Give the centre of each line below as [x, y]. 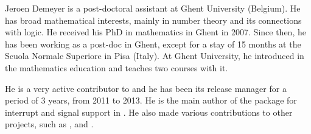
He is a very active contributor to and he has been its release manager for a [146, 88]
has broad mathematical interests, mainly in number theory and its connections [153, 20]
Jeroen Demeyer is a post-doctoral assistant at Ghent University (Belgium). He [153, 8]
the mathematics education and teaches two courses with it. [117, 67]
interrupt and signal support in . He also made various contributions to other [149, 112]
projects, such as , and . [49, 124]
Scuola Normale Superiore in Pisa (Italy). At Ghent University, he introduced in [155, 56]
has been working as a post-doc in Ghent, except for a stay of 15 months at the [153, 44]
